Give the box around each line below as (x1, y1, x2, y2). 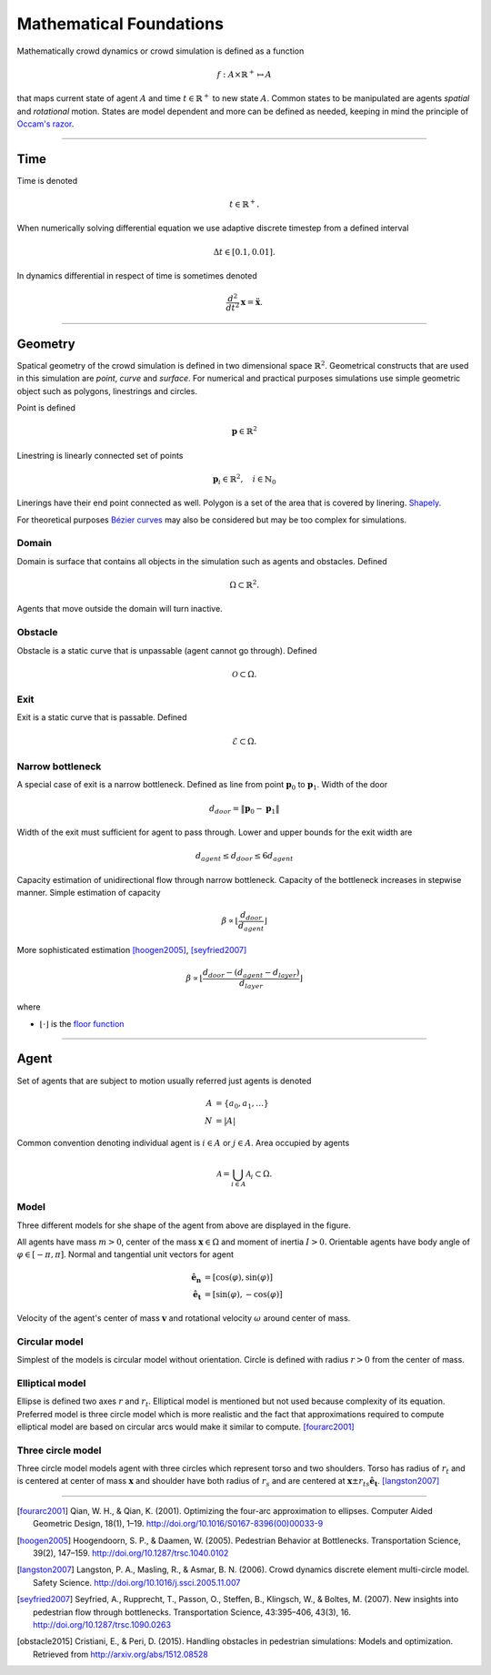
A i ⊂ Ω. (245, 1169, 273, 1182)
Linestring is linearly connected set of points (16, 450, 184, 461)
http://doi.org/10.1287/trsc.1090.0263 (33, 1619, 172, 1629)
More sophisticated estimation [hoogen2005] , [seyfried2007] (16, 944, 247, 955)
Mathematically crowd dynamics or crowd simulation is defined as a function (16, 46, 305, 56)
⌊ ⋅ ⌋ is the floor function (39, 1018, 125, 1029)
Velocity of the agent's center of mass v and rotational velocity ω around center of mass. (16, 1312, 351, 1324)
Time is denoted (16, 175, 78, 186)
